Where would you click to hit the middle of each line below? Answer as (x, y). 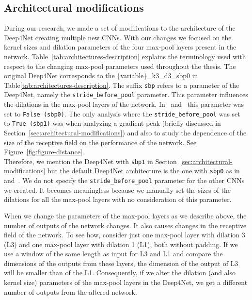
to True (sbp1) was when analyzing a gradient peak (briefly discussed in (112, 123)
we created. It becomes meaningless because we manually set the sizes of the (117, 190)
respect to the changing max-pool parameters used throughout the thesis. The (120, 66)
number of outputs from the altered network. (71, 292)
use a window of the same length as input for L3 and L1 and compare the (113, 254)
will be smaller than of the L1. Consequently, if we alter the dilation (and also (120, 273)
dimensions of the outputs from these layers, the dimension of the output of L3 (121, 263)
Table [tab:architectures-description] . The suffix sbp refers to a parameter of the (122, 85)
